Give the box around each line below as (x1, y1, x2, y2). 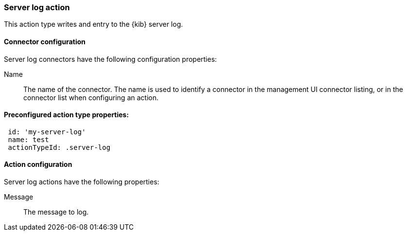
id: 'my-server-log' (8, 127, 86, 136)
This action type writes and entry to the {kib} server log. (4, 20, 183, 29)
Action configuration (4, 160, 72, 169)
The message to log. (23, 208, 89, 217)
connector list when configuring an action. (23, 93, 159, 102)
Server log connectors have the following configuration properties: (4, 54, 217, 63)
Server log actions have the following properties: (4, 178, 159, 186)
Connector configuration (4, 37, 85, 46)
